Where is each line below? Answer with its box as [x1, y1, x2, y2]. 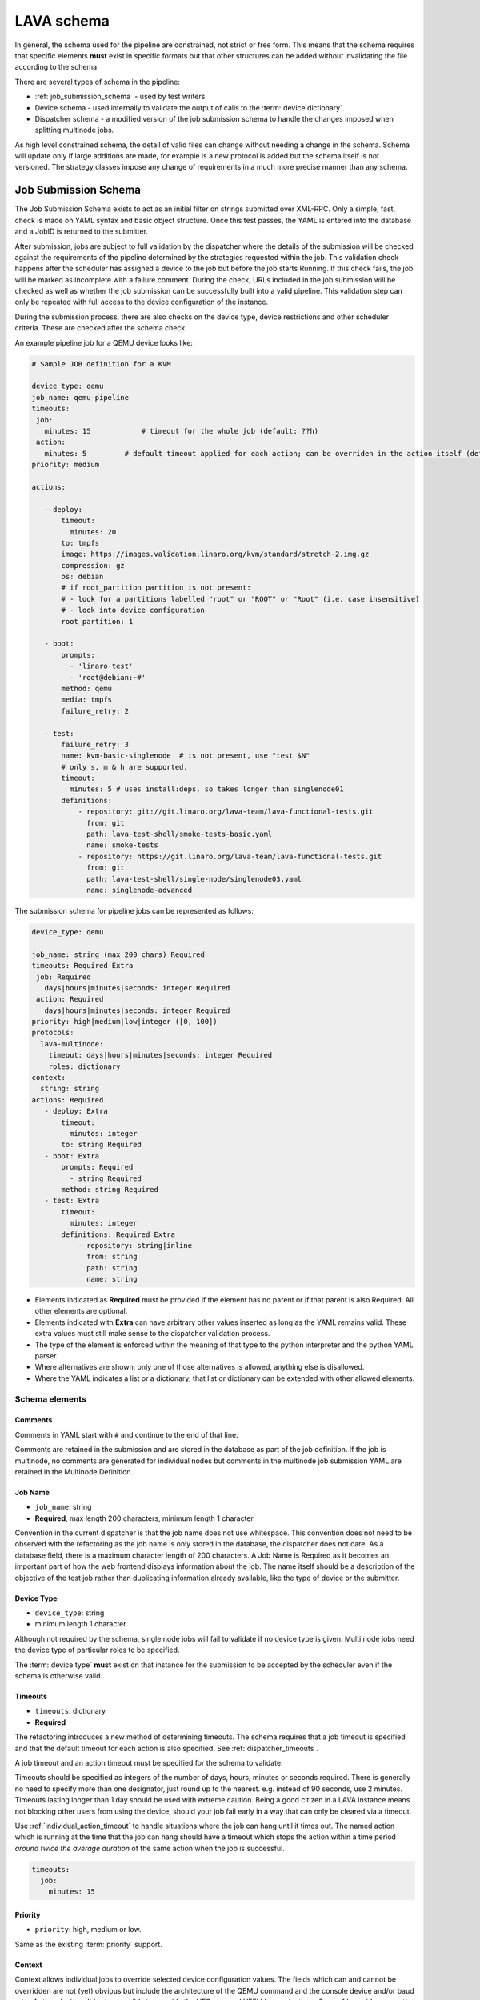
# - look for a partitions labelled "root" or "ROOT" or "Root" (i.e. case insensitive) [61, 594, 420, 603]
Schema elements [14, 1393, 87, 1404]
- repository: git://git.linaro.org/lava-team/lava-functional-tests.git [78, 807, 374, 816]
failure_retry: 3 [61, 740, 130, 749]
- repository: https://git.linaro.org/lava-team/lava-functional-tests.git [78, 852, 382, 861]
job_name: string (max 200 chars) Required [31, 950, 206, 959]
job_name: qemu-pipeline [31, 393, 130, 402]
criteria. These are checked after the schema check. [14, 323, 187, 333]
